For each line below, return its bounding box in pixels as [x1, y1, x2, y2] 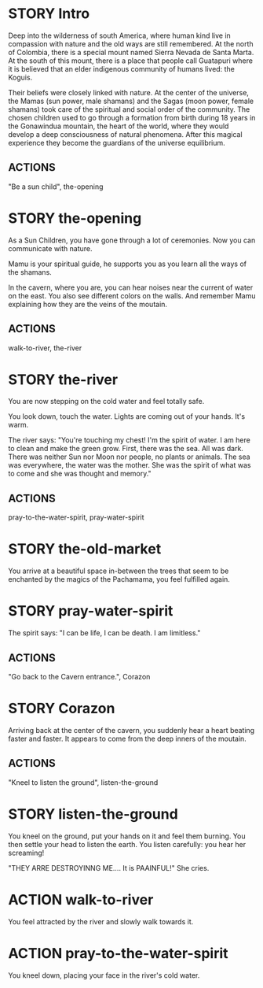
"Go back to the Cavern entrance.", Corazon [8, 672, 151, 681]
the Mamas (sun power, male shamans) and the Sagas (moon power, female [8, 96, 254, 105]
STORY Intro [8, 5, 90, 23]
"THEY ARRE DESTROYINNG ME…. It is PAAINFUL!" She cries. [8, 863, 210, 872]
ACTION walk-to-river [8, 890, 154, 908]
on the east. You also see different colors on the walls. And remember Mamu [8, 290, 256, 300]
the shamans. [8, 267, 53, 276]
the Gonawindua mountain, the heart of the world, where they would [8, 121, 229, 131]
